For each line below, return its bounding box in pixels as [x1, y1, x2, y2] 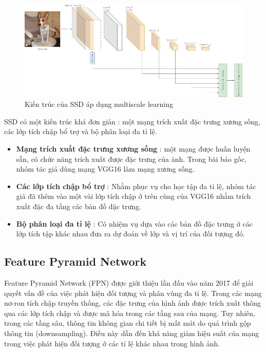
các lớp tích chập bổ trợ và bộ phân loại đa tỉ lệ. [4, 126, 157, 137]
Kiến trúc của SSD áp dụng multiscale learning [25, 99, 173, 109]
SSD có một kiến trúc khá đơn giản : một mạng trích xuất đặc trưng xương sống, [4, 116, 260, 126]
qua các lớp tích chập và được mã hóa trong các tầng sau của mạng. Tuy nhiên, [4, 307, 255, 318]
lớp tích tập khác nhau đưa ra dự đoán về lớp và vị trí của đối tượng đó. [16, 228, 245, 239]
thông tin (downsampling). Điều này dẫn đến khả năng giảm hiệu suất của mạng [4, 327, 259, 338]
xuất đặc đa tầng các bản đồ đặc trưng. [16, 200, 141, 211]
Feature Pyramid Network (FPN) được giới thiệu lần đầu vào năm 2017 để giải [4, 277, 254, 288]
